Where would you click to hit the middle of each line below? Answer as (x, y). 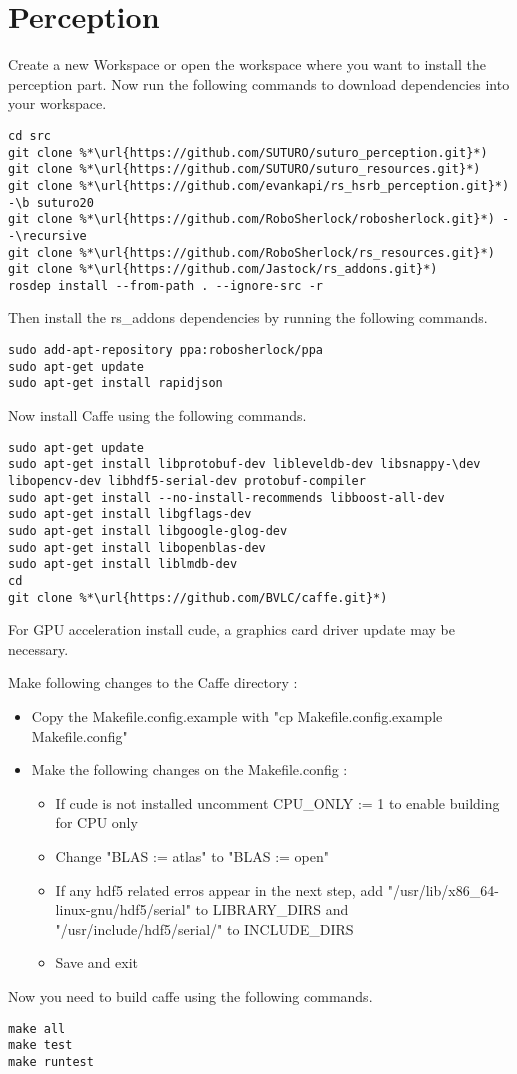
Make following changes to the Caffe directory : (153, 682)
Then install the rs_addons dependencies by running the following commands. (248, 317)
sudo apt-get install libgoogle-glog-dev (148, 530)
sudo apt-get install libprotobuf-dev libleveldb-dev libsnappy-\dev (244, 464)
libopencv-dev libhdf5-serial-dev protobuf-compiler (187, 480)
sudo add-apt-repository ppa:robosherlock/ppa (165, 350)
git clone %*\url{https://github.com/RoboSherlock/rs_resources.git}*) (251, 252)
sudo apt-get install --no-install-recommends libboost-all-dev (226, 497)
